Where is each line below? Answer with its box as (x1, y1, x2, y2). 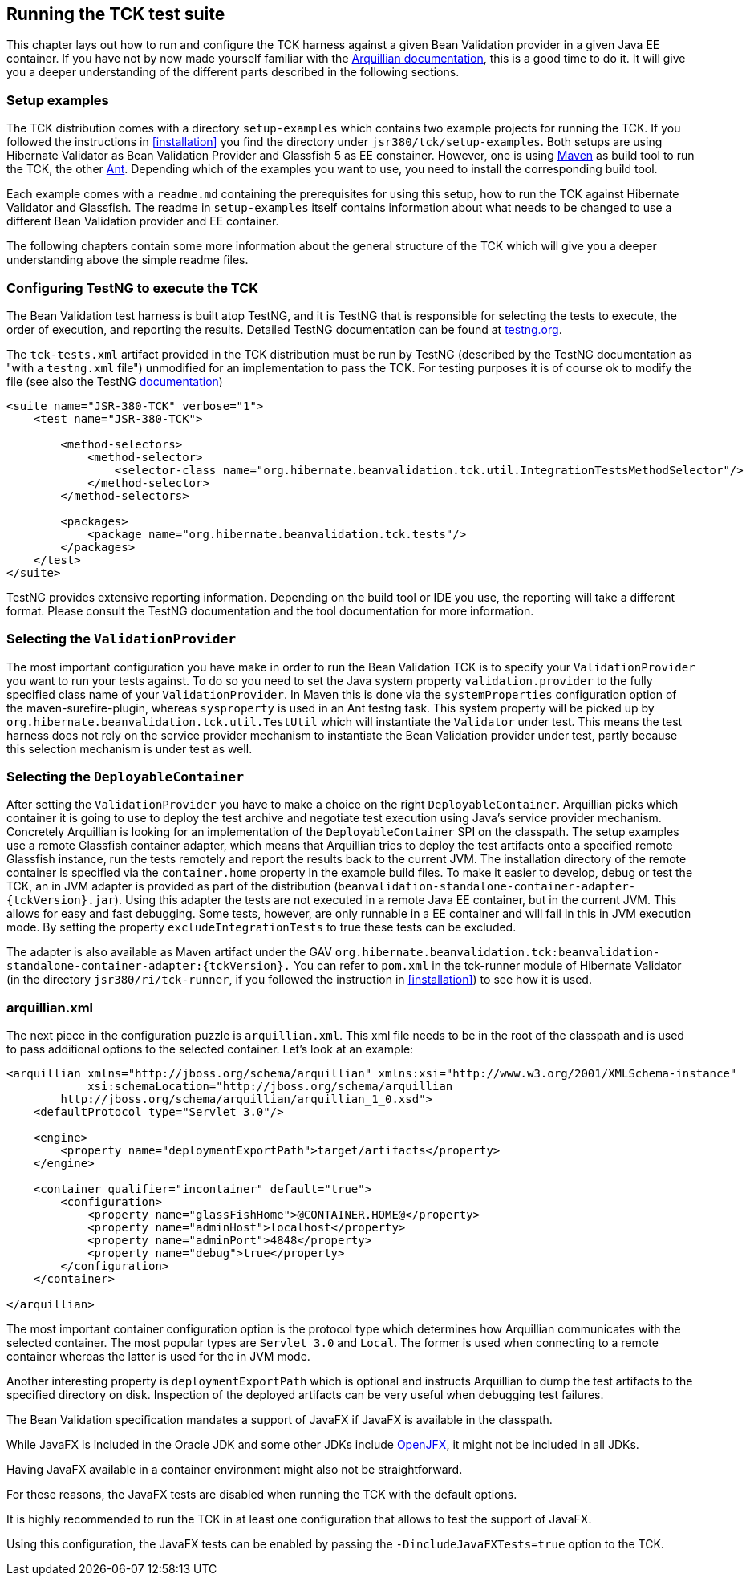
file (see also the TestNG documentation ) (6, 374, 223, 388)
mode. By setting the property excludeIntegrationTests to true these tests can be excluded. (6, 920, 517, 935)
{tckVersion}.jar (6, 894, 115, 907)
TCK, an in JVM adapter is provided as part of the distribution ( (6, 879, 339, 894)
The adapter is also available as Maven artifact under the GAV (6, 945, 332, 959)
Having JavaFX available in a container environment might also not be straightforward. (6, 1462, 463, 1477)
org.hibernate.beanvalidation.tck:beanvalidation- (334, 946, 660, 959)
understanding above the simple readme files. (6, 253, 249, 267)
